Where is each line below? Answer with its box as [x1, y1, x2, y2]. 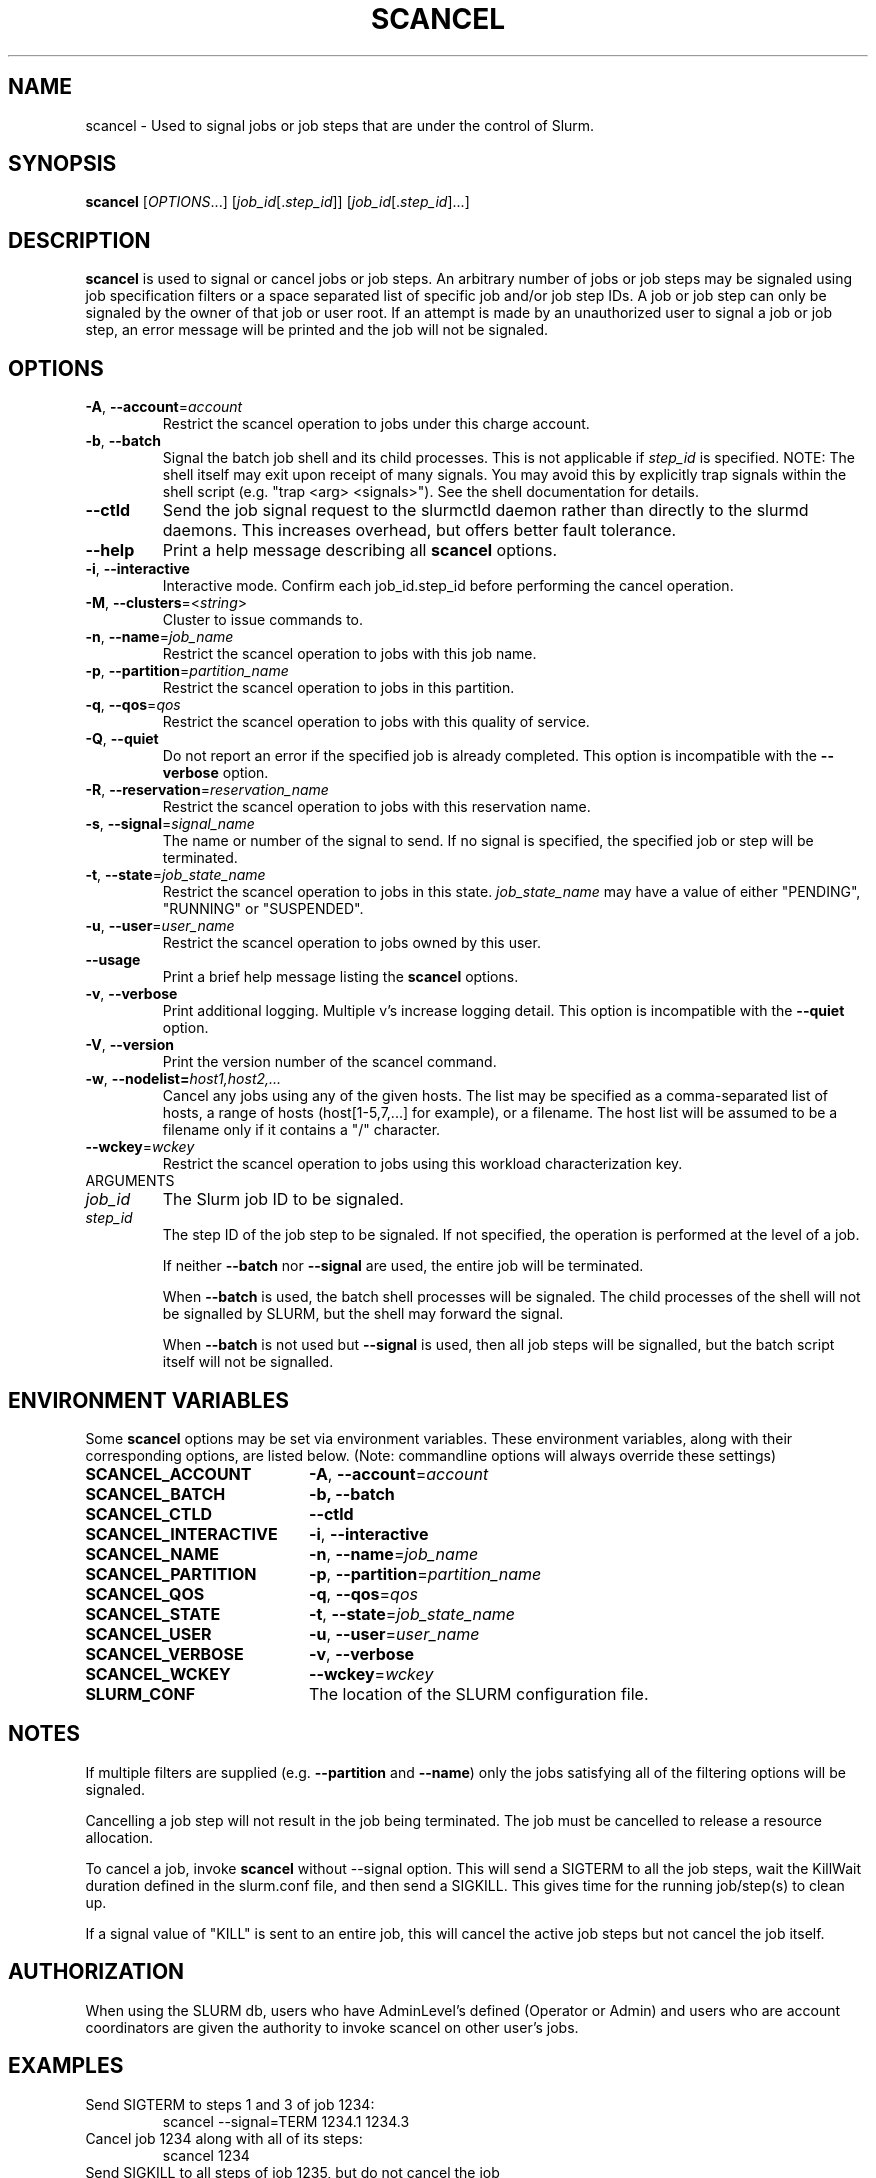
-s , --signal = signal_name [85, 815, 255, 833]
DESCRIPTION [8, 227, 151, 253]
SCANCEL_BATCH [85, 1483, 226, 1504]
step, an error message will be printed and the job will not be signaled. [85, 321, 549, 339]
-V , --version [85, 1036, 174, 1054]
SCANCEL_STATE [85, 1603, 221, 1624]
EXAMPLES [8, 2053, 124, 2079]
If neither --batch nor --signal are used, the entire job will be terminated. [162, 1257, 644, 1275]
